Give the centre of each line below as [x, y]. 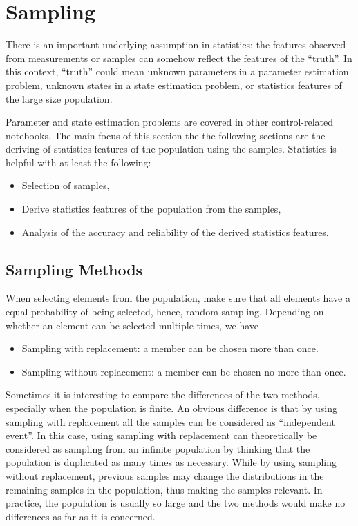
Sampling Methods [74, 269]
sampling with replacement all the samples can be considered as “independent [170, 421]
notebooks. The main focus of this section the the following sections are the [166, 135]
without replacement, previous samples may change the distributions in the [165, 475]
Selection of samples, [66, 185]
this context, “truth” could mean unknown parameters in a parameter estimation [177, 71]
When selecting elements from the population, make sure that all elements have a [178, 298]
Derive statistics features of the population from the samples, [151, 209]
